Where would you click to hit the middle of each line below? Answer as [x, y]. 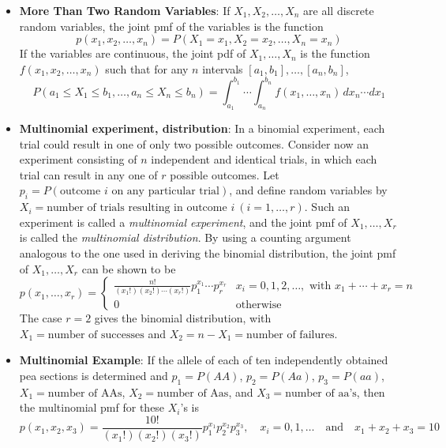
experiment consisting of [78, 159]
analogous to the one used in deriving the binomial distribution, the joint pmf [208, 253]
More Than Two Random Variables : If [125, 10]
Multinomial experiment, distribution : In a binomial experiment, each [202, 128]
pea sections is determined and [94, 375]
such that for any [147, 68]
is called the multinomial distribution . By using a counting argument [185, 237]
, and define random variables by [308, 190]
